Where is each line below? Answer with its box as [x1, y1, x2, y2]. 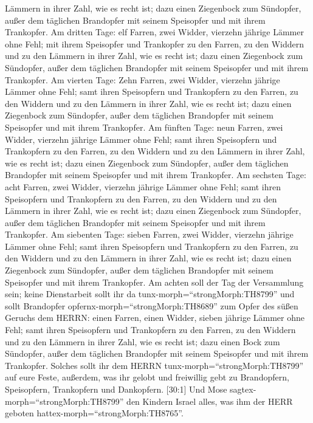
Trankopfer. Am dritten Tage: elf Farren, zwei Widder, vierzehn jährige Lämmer [5, 26, 304, 38]
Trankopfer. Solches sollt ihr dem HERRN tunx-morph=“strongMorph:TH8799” [5, 359, 304, 371]
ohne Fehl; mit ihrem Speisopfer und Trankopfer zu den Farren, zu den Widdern [5, 37, 304, 50]
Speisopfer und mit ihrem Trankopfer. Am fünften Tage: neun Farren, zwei [5, 120, 283, 133]
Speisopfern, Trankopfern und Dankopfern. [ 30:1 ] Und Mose [5, 383, 227, 395]
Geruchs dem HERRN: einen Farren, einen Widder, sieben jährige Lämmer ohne [5, 311, 305, 324]
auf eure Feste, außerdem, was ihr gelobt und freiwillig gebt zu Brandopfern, [5, 371, 289, 383]
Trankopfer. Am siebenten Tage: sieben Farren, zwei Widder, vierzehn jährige [5, 228, 294, 241]
